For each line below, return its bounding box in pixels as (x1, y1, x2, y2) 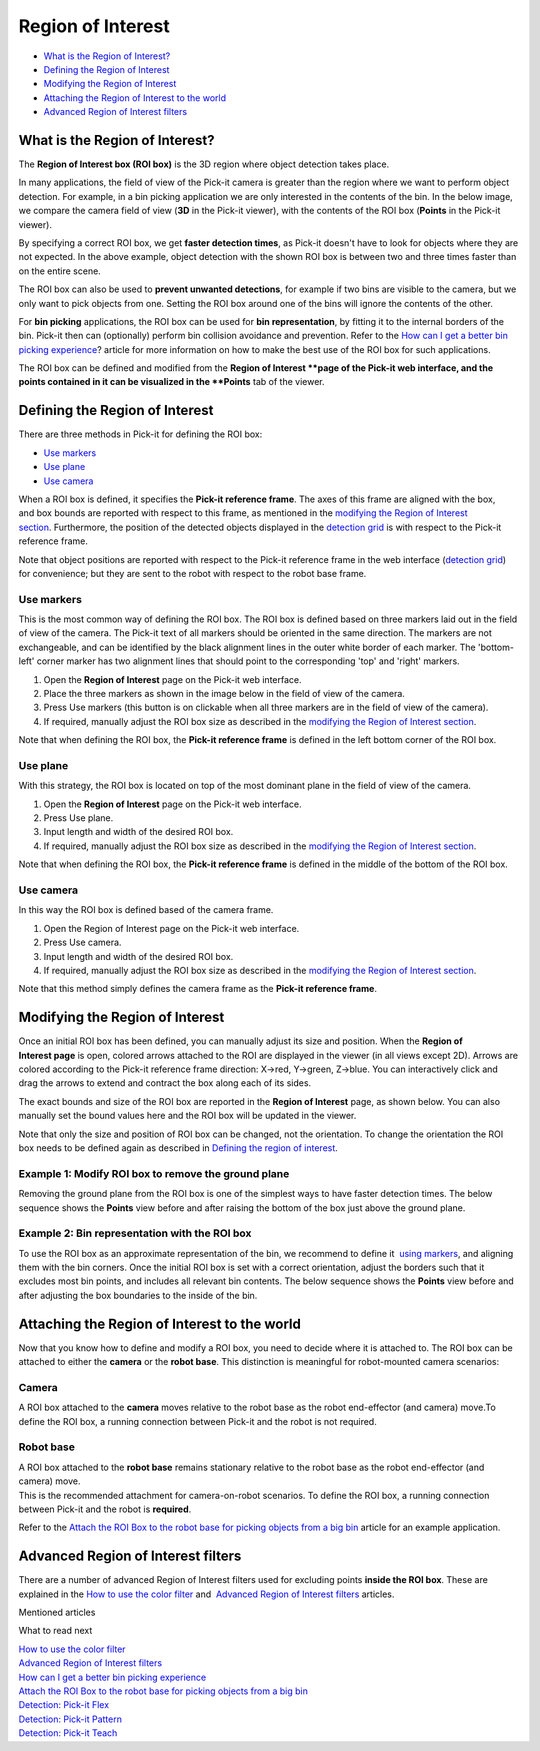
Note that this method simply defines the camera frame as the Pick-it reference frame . (18, 983, 377, 995)
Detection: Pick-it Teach (18, 1727, 118, 1739)
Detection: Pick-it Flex (18, 1699, 110, 1711)
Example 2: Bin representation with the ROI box (18, 1226, 252, 1240)
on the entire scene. (18, 265, 102, 277)
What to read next (18, 1625, 93, 1637)
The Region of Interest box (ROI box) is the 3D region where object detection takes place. (18, 158, 390, 170)
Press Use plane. (43, 812, 114, 824)
